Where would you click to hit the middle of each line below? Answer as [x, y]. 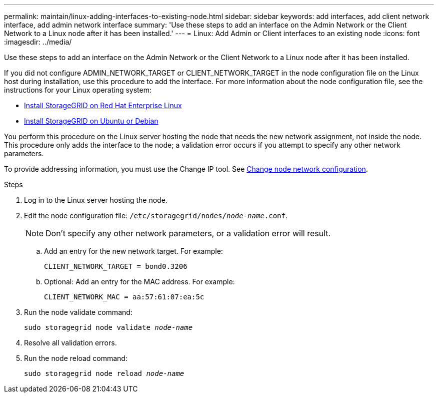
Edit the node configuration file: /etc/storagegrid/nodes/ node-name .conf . [156, 216]
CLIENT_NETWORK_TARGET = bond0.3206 [116, 266]
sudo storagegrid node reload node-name [104, 373]
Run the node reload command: [76, 358]
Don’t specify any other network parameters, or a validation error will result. [188, 233]
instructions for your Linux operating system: [78, 90]
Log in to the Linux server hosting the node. [96, 200]
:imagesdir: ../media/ [38, 42]
